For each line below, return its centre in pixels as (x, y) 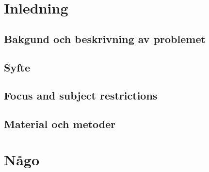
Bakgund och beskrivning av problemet (105, 38)
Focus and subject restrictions (81, 95)
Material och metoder (60, 124)
